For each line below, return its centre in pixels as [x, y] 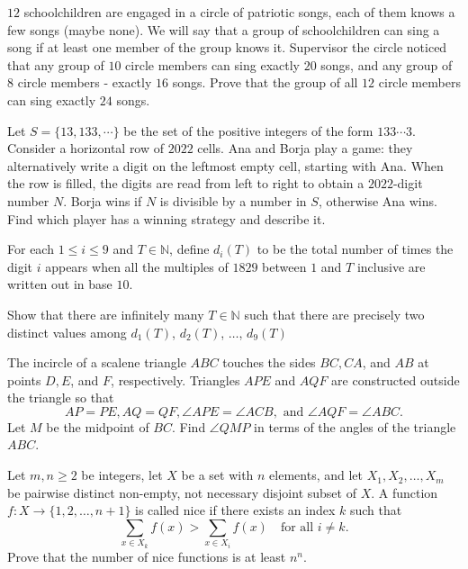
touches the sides [269, 362]
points [24, 379]
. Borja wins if [103, 200]
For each [31, 249]
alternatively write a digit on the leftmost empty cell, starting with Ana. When [225, 165]
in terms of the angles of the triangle [355, 426]
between [284, 266]
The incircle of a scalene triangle [97, 362]
